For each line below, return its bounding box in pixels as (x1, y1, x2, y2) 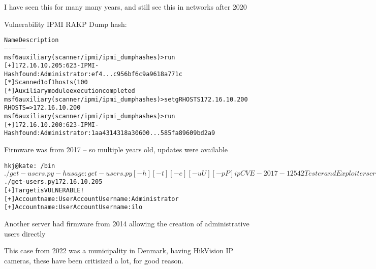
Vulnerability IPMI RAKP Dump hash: (4, 18, 127, 29)
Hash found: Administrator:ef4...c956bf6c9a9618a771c (4, 70, 182, 78)
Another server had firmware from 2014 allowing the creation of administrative (4, 218, 249, 228)
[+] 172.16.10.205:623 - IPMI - (4, 62, 99, 70)
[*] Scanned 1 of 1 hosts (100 (4, 79, 88, 86)
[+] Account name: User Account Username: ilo (4, 204, 143, 211)
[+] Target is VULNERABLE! (4, 186, 84, 194)
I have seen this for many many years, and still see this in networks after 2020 (4, 2, 247, 12)
